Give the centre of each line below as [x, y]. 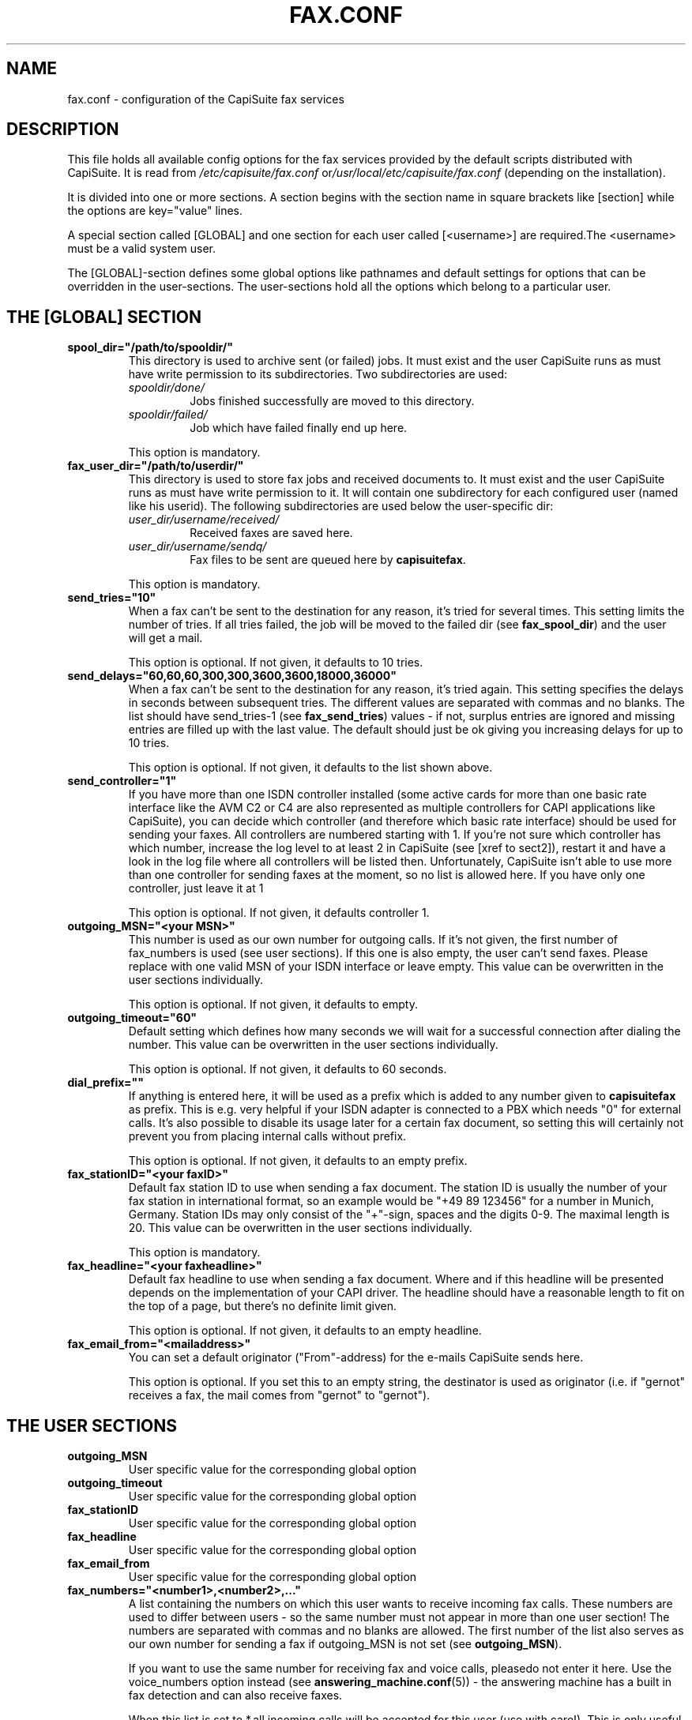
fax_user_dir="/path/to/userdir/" [156, 466]
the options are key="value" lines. [155, 211]
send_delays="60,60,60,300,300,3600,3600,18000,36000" [232, 676]
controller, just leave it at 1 [196, 888]
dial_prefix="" [105, 1083]
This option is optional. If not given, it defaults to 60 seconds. [288, 1069]
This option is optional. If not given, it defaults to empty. [273, 1005]
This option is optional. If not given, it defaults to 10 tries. [276, 663]
